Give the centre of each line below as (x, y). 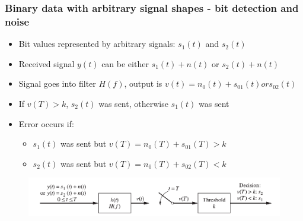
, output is (143, 83)
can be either (125, 63)
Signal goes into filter (57, 83)
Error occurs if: (46, 123)
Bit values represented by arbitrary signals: (97, 44)
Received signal (47, 63)
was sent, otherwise (133, 103)
